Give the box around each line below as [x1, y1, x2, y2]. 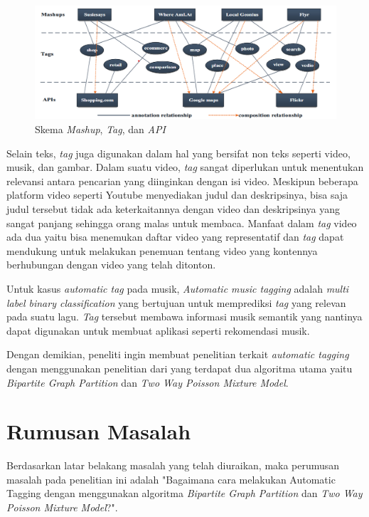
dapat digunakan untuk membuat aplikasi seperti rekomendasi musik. [6, 323, 310, 338]
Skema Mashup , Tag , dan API [35, 122, 166, 136]
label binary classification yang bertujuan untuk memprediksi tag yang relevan [6, 295, 346, 310]
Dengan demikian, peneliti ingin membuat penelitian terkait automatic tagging [6, 347, 349, 362]
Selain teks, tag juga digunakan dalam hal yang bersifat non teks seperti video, [6, 145, 351, 160]
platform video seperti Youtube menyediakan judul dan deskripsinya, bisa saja [6, 187, 348, 202]
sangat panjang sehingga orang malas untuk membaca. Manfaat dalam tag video [6, 215, 357, 230]
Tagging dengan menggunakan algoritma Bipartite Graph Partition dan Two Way [6, 486, 363, 501]
